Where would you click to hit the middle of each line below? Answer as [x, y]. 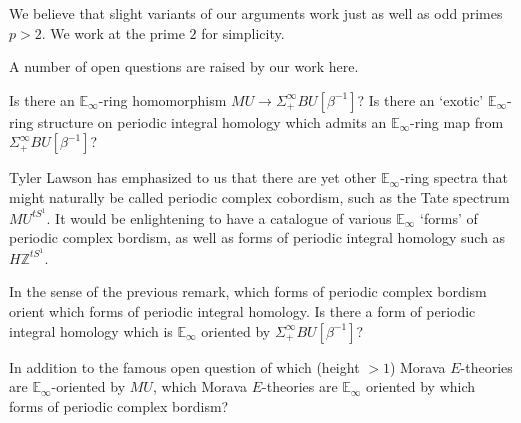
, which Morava [200, 386]
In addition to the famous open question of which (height [184, 366]
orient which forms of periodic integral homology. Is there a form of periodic [242, 311]
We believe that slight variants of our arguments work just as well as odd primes [256, 13]
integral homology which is [91, 330]
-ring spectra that [454, 177]
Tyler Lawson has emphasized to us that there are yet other [193, 177]
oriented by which [421, 386]
